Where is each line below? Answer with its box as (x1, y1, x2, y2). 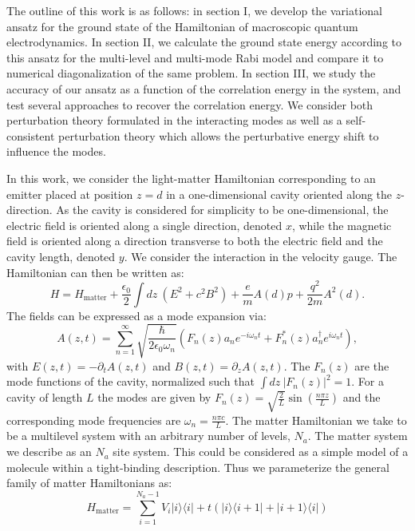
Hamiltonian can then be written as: (6, 264, 184, 280)
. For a (351, 373, 384, 390)
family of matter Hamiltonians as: (6, 474, 172, 491)
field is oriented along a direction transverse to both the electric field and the (6, 232, 383, 249)
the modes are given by (97, 389, 211, 406)
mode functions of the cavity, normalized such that (6, 373, 255, 390)
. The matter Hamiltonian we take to (225, 411, 407, 428)
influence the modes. (6, 143, 106, 160)
